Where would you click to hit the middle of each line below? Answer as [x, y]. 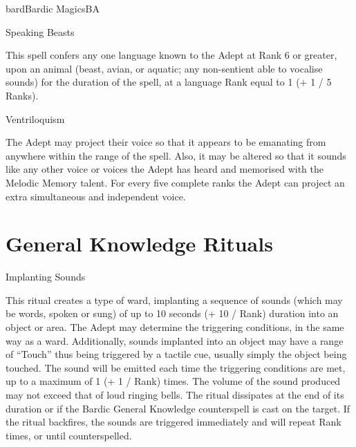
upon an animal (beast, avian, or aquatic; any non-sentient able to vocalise [164, 68]
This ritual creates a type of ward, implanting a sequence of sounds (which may [174, 299]
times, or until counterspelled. [69, 435]
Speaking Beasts [40, 31]
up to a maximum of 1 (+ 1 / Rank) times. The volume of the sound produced [173, 381]
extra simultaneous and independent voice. [96, 196]
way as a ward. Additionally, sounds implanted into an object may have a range [175, 340]
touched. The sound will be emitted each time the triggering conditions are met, [176, 367]
